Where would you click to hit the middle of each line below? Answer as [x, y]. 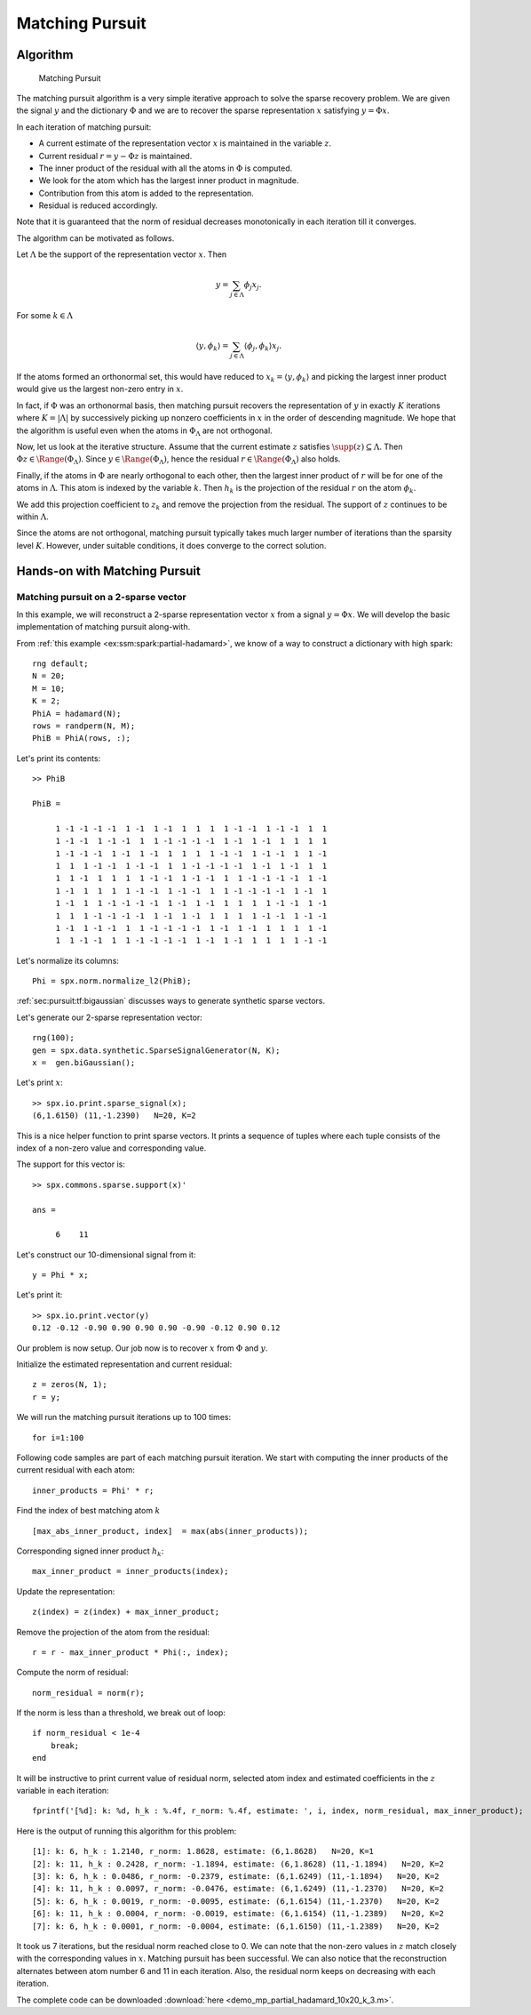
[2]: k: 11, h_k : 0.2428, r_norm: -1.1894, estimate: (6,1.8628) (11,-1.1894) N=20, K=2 [238, 1864]
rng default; [60, 664]
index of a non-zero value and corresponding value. [111, 1148]
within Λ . [32, 517]
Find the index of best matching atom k [88, 1511]
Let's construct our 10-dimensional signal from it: [106, 1255]
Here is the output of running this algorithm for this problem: [127, 1831]
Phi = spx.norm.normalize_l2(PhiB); [112, 981]
